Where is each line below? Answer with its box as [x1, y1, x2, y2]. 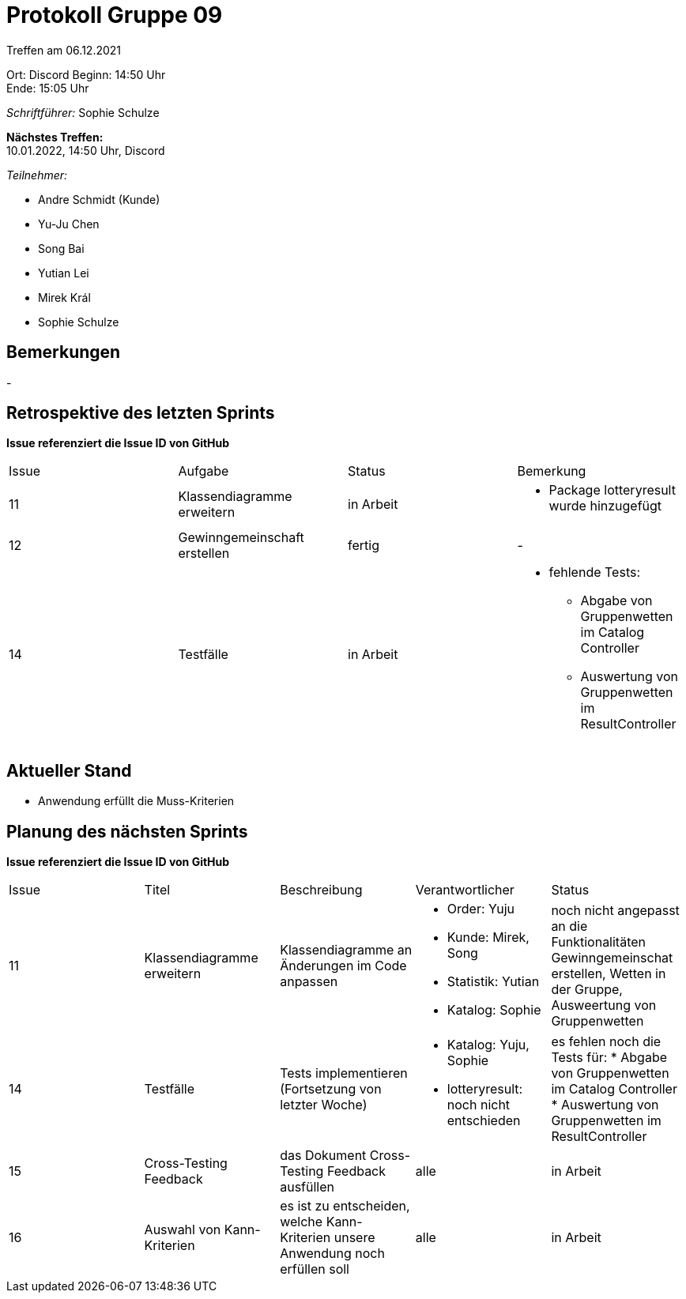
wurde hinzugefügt [548, 498, 662, 514]
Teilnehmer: [6, 168, 68, 182]
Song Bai [38, 241, 85, 255]
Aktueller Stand [6, 760, 132, 781]
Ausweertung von [551, 997, 657, 1014]
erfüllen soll [280, 1261, 349, 1278]
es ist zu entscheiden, [280, 1198, 410, 1214]
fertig [348, 537, 379, 554]
